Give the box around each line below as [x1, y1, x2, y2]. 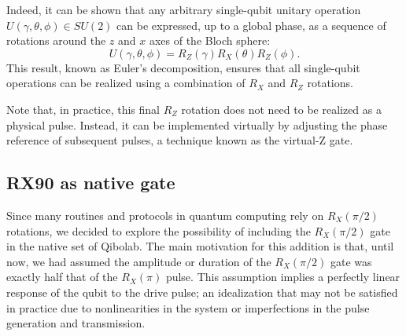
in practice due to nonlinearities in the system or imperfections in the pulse [6, 299, 370, 316]
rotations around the [6, 32, 106, 49]
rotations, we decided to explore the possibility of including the [6, 222, 311, 239]
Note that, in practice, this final [6, 100, 160, 117]
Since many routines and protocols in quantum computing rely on [6, 206, 324, 223]
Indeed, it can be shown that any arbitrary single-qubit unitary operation [6, 2, 361, 17]
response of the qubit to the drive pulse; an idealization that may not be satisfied [6, 283, 398, 300]
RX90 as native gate [6, 170, 175, 195]
